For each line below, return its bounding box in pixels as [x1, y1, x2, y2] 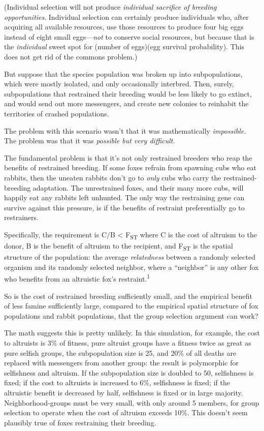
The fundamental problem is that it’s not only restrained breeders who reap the [4, 152, 252, 163]
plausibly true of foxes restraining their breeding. [4, 417, 156, 427]
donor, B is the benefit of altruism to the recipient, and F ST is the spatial [4, 240, 233, 252]
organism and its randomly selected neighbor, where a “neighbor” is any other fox [4, 261, 259, 272]
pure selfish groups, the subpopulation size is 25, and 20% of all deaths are [4, 347, 237, 358]
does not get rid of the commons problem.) [4, 51, 138, 61]
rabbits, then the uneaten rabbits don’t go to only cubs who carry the [4, 172, 221, 182]
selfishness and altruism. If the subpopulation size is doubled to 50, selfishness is [4, 367, 254, 378]
